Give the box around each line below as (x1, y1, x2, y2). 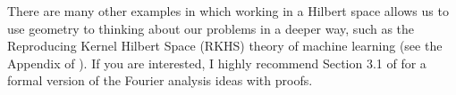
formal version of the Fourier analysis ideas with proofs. (7, 71, 313, 90)
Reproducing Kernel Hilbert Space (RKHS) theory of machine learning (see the (7, 36, 443, 55)
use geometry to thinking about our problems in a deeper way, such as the (7, 19, 415, 37)
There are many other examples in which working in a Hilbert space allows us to (7, 2, 449, 20)
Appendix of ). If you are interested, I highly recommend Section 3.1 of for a (7, 53, 426, 72)
